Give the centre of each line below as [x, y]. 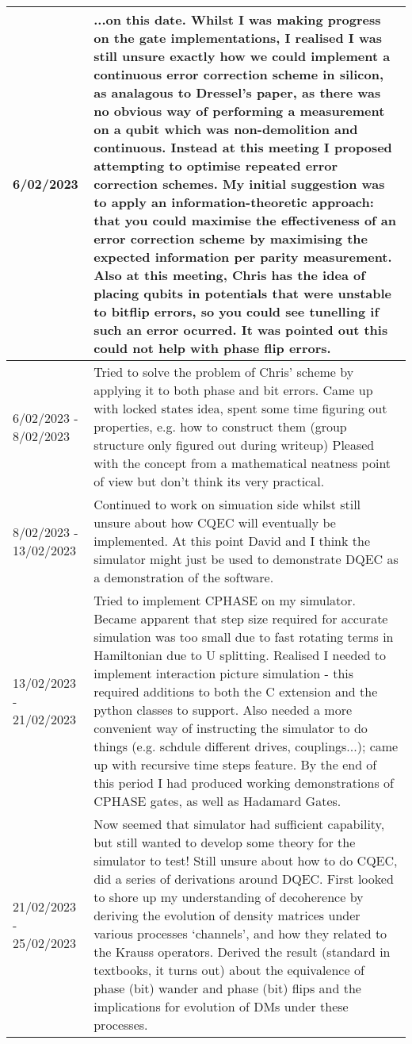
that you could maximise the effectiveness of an [245, 220]
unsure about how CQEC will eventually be [215, 522]
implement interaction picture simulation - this [224, 673]
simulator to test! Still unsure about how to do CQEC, [246, 860]
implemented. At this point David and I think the [232, 541]
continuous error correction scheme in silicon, [238, 74]
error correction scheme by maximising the [231, 238]
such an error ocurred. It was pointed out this [241, 330]
